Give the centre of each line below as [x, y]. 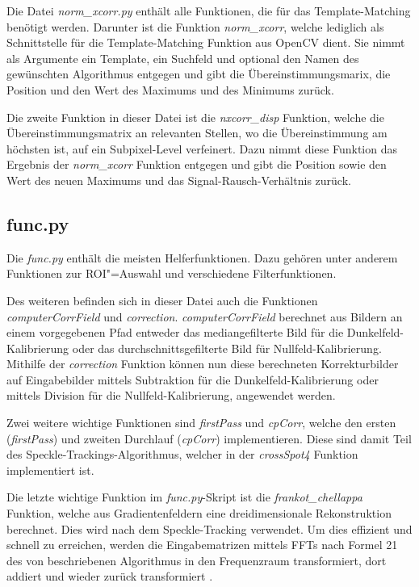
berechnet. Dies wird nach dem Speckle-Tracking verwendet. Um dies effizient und [209, 528]
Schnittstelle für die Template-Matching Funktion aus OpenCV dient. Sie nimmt [206, 42]
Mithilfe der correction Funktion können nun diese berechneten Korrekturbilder [203, 364]
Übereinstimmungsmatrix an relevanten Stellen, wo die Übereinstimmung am [197, 133]
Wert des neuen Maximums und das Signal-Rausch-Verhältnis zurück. [179, 180]
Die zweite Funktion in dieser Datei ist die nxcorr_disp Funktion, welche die [195, 117]
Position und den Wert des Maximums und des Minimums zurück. [170, 89]
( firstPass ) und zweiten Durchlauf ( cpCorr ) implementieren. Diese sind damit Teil [209, 438]
